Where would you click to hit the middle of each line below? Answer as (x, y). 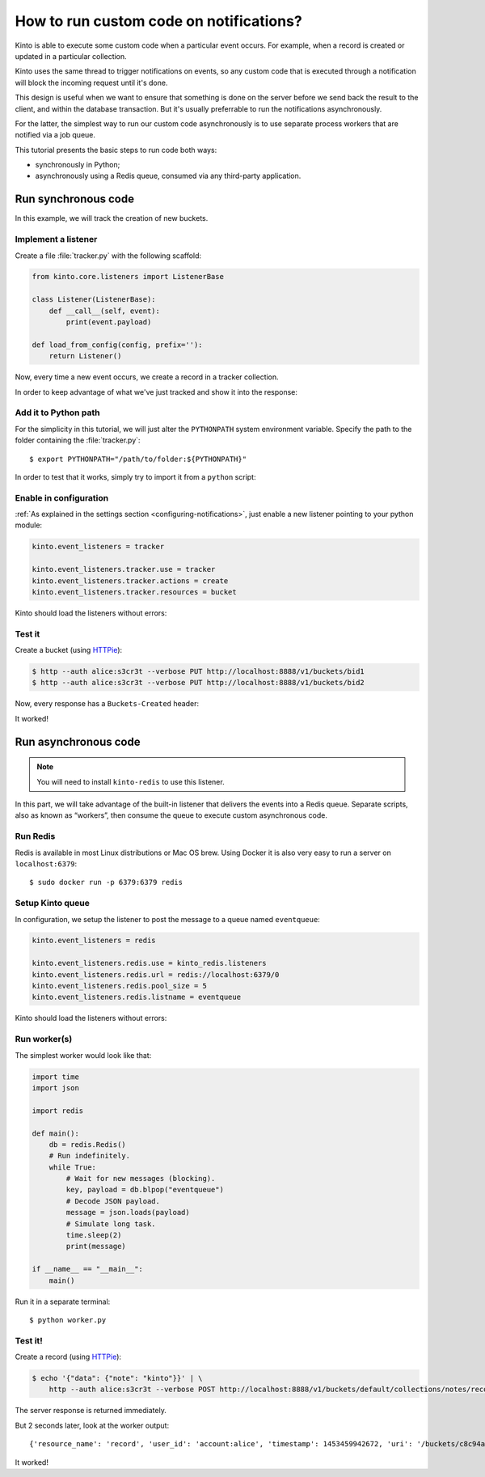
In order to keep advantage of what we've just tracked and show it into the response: (156, 391)
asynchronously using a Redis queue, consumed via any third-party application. (168, 176)
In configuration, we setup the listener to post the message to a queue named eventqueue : (168, 919)
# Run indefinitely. (90, 1156)
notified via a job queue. (55, 135)
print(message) (96, 1246)
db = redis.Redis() (88, 1144)
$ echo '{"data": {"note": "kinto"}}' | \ (117, 1378)
